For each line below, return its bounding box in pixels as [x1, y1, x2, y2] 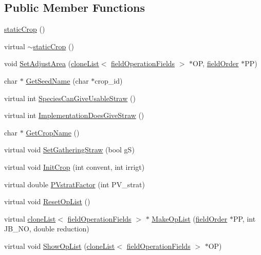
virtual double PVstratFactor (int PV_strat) [4, 179, 145, 189]
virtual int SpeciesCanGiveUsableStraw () [4, 92, 136, 103]
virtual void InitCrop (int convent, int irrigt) [4, 161, 145, 172]
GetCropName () [26, 127, 80, 138]
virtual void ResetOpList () [4, 196, 90, 207]
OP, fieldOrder [193, 58, 239, 69]
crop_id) [95, 75, 123, 86]
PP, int [233, 213, 256, 224]
